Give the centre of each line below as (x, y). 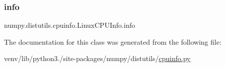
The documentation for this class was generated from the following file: (113, 41)
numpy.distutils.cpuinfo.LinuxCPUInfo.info (70, 25)
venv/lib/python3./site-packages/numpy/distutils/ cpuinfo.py (97, 58)
